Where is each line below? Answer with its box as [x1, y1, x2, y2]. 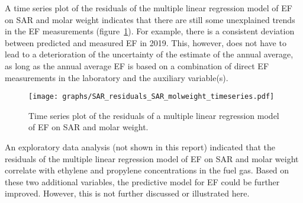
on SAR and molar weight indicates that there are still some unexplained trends [5, 13, 295, 25]
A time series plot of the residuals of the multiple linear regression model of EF [5, 2, 292, 14]
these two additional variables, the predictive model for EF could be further [5, 175, 280, 188]
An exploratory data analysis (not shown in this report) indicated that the [5, 141, 276, 153]
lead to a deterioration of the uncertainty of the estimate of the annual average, [5, 48, 294, 60]
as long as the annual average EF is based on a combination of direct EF [5, 59, 269, 72]
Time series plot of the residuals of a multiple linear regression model [28, 109, 279, 121]
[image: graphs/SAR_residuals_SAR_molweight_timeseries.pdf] [28, 92, 275, 101]
